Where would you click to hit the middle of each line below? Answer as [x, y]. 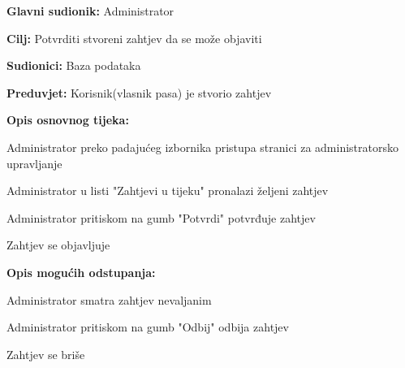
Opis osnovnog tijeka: [68, 120]
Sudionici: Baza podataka [74, 65]
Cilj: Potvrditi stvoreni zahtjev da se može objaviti [134, 38]
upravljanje [34, 163]
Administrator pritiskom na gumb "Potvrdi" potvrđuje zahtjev [161, 217]
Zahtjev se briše [46, 354]
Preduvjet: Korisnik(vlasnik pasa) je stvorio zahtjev [139, 92]
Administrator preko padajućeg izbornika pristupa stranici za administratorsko [202, 147]
